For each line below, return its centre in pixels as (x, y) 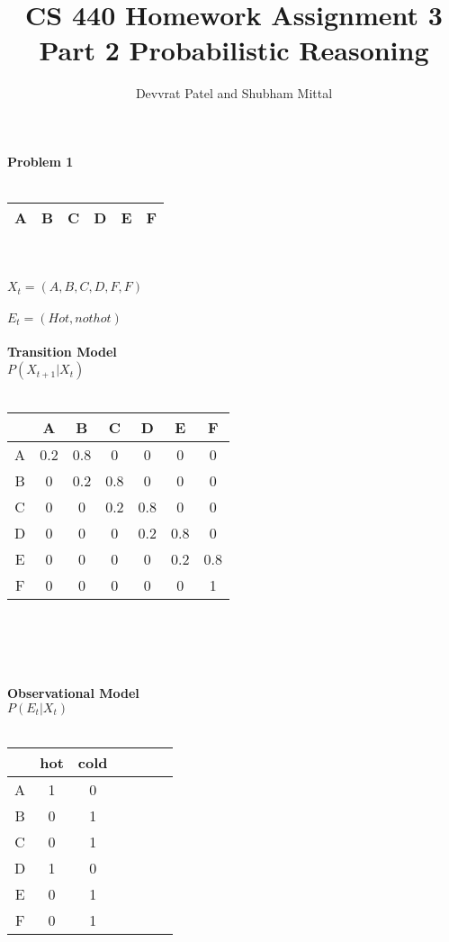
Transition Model (62, 352)
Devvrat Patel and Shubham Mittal (234, 93)
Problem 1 (40, 161)
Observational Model (73, 693)
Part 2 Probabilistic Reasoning (234, 50)
